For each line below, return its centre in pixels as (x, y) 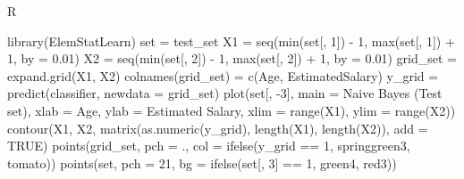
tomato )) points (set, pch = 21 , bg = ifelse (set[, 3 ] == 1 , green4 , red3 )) (202, 163)
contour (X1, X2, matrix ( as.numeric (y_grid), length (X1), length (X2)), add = (218, 128)
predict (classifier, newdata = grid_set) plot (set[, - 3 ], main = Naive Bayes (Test (225, 93)
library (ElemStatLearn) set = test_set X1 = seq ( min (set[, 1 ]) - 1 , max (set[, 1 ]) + (231, 41)
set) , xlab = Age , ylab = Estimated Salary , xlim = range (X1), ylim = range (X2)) (232, 110)
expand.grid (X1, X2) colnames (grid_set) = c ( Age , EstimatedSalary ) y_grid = (223, 75)
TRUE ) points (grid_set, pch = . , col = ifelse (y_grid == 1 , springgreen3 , (209, 146)
